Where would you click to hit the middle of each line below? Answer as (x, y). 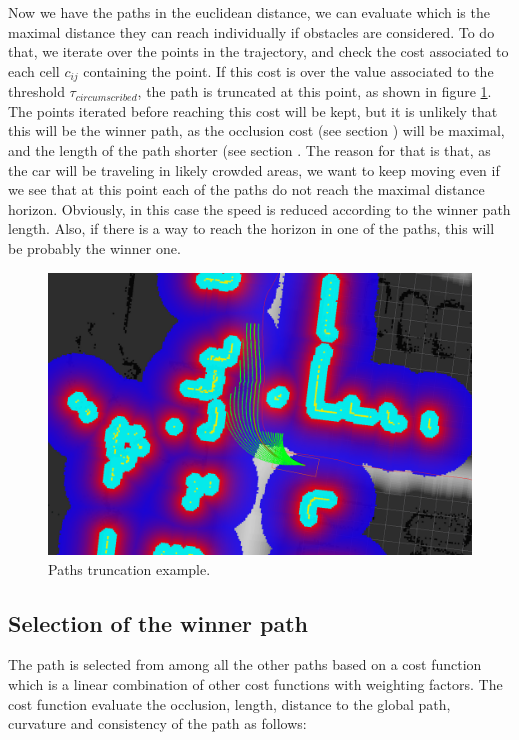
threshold (36, 91)
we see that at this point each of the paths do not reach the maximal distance (246, 189)
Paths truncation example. (129, 568)
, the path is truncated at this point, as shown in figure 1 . (314, 91)
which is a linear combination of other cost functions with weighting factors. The (255, 683)
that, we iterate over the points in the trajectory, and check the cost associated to (258, 51)
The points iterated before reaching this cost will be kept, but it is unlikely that (253, 110)
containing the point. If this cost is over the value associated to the (288, 70)
